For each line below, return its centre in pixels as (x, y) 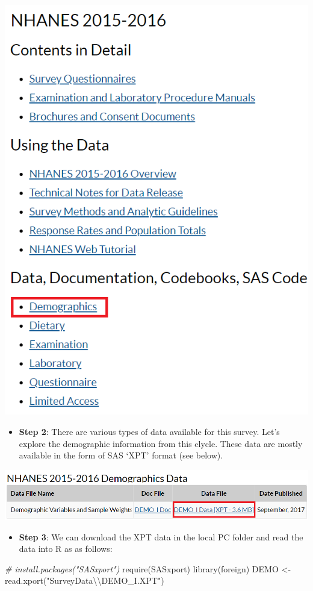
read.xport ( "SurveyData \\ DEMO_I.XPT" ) (85, 580)
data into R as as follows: (66, 549)
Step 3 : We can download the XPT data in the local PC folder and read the (161, 536)
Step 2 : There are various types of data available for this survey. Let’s (149, 432)
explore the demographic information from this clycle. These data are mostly (161, 443)
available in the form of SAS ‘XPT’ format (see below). (121, 455)
